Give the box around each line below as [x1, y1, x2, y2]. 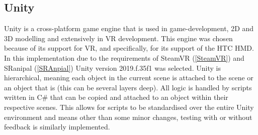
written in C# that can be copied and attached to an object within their [4, 92, 228, 102]
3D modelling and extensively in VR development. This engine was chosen [4, 33, 233, 43]
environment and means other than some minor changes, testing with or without [4, 111, 252, 122]
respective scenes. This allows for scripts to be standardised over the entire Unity [4, 101, 254, 112]
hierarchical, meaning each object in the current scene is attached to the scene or [4, 72, 253, 83]
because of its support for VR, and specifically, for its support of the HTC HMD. [4, 43, 254, 53]
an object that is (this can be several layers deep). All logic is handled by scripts [4, 82, 252, 92]
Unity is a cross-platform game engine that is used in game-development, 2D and [4, 23, 254, 34]
